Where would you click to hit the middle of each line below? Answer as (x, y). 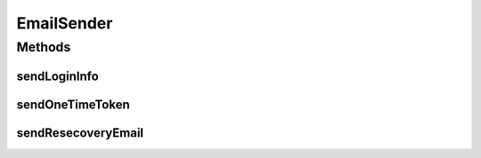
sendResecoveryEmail (80, 133)
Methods (44, 47)
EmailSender (65, 23)
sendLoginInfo (58, 76)
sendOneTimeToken (73, 104)
